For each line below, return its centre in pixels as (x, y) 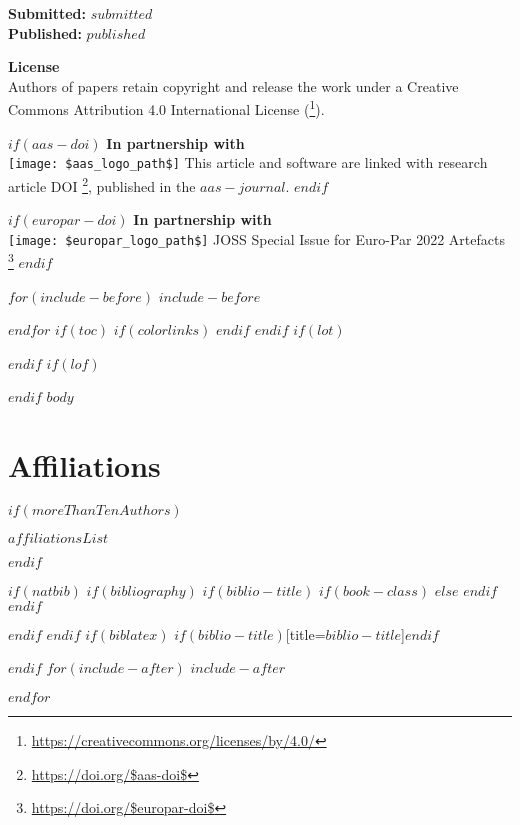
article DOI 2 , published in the (102, 184)
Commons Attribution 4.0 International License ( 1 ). (166, 108)
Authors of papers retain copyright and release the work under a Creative (233, 85)
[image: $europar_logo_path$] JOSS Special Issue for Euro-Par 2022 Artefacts (256, 238)
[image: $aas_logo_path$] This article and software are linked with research (248, 162)
